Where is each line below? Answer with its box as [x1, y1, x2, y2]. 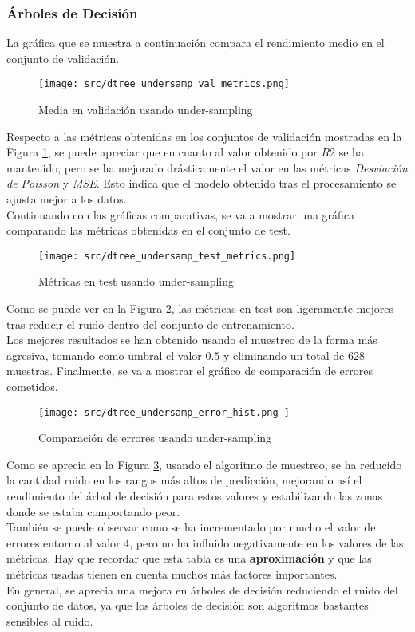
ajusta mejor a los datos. [6, 191, 127, 207]
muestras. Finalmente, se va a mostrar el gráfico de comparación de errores [6, 362, 373, 379]
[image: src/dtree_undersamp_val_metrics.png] [38, 78, 290, 90]
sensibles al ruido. [6, 612, 93, 629]
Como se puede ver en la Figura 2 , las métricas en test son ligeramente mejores [6, 300, 393, 317]
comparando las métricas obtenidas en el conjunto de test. [6, 222, 290, 239]
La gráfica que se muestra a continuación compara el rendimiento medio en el [6, 34, 385, 51]
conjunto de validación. [6, 49, 120, 66]
